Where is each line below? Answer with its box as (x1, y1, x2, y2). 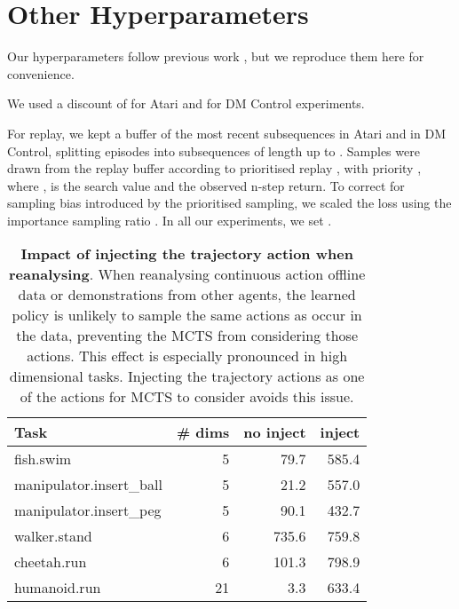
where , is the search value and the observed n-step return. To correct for (7, 176, 405, 194)
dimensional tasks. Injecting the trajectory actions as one (9, 366, 365, 387)
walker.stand (14, 526, 92, 547)
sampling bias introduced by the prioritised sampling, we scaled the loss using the (7, 194, 452, 212)
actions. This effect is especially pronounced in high (27, 345, 348, 367)
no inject (243, 422, 306, 443)
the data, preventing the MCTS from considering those (16, 325, 359, 346)
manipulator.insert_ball (14, 474, 162, 495)
